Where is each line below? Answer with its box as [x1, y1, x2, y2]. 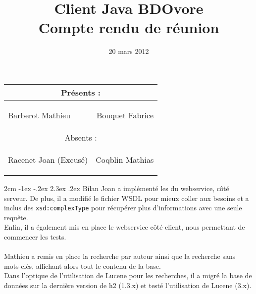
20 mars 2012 [108, 46, 149, 56]
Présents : [61, 86, 101, 98]
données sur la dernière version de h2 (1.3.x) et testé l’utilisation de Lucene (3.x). [4, 280, 252, 290]
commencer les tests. [4, 231, 66, 242]
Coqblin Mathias [96, 153, 154, 165]
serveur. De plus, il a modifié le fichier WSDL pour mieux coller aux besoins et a [4, 193, 249, 203]
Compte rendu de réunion [38, 17, 219, 38]
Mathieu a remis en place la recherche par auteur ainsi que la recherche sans [4, 251, 236, 261]
